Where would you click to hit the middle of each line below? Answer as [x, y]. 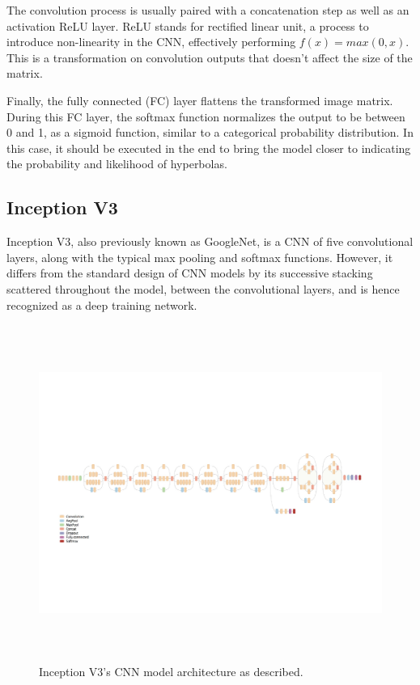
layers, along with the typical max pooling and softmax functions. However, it [200, 257]
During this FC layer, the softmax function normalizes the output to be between [206, 116]
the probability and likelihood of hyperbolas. [117, 164]
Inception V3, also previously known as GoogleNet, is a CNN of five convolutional [210, 241]
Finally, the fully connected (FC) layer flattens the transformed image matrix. [200, 100]
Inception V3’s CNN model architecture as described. [171, 672]
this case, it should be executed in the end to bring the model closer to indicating [209, 148]
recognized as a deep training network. [102, 304]
